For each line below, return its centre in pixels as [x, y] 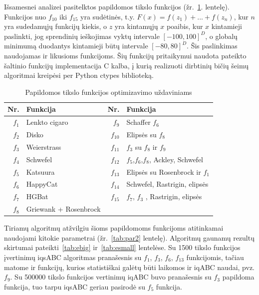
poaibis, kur [185, 26]
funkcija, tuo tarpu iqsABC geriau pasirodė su [75, 286]
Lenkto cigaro [47, 122]
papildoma [238, 277]
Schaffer [138, 122]
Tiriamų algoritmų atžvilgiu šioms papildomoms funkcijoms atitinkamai [114, 228]
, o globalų [221, 36]
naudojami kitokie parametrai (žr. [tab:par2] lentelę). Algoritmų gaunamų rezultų [129, 237]
